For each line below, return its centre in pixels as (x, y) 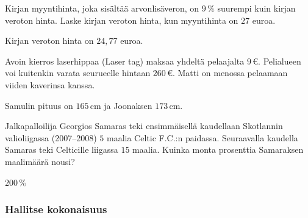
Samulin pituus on (39, 105)
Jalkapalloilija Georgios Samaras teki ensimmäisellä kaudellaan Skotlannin (144, 126)
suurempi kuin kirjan (256, 8)
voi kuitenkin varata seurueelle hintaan (78, 73)
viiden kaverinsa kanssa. (50, 84)
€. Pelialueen (277, 61)
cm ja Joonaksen (121, 105)
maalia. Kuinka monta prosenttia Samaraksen (218, 149)
